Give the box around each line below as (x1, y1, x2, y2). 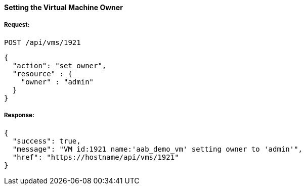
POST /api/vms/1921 (4, 38, 81, 46)
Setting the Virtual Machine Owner (4, 3, 123, 12)
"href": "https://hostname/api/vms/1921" (12, 153, 179, 161)
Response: (4, 112, 34, 119)
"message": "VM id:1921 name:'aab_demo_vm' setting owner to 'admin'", (12, 145, 303, 153)
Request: (4, 21, 30, 29)
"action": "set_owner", (12, 61, 107, 70)
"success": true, (12, 136, 81, 145)
